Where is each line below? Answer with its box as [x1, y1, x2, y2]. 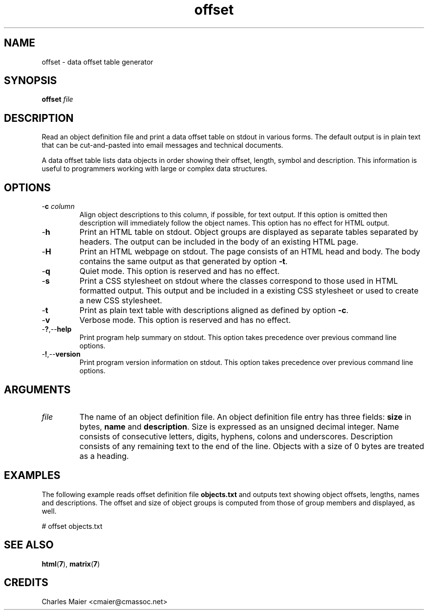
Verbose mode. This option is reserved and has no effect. [79, 315, 291, 325]
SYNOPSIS [4, 74, 57, 87]
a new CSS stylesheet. [79, 296, 162, 306]
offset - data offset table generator [42, 57, 153, 66]
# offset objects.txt [42, 522, 103, 530]
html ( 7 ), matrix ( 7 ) [42, 559, 100, 568]
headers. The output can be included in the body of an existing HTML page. [79, 237, 359, 247]
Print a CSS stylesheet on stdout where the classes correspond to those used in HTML [79, 276, 398, 286]
